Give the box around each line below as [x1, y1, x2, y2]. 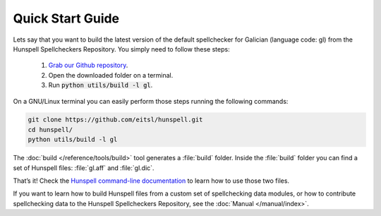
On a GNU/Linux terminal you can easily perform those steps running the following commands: [13, 97, 289, 105]
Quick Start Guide [13, 11, 120, 26]
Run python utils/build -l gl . [48, 81, 153, 90]
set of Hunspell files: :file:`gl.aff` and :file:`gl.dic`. [13, 163, 155, 172]
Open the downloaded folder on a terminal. [48, 71, 174, 79]
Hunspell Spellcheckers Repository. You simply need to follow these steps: [13, 44, 230, 53]
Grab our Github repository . [48, 61, 128, 70]
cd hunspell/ [28, 126, 73, 133]
